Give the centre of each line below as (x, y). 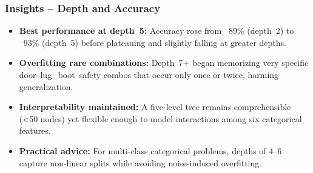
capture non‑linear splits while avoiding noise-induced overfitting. (140, 162)
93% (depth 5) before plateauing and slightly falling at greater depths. (155, 42)
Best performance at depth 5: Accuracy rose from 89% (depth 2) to (156, 31)
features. (35, 130)
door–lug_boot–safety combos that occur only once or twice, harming (149, 74)
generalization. (46, 86)
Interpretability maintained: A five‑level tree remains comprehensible (155, 107)
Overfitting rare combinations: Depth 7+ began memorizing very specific (164, 63)
